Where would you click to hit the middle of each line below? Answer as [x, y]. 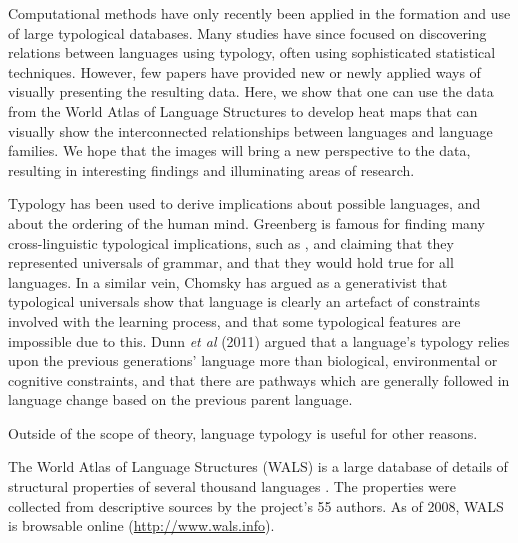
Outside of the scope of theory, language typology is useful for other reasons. [243, 432]
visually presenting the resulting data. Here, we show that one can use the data [251, 91]
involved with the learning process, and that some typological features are [234, 320]
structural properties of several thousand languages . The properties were [232, 486]
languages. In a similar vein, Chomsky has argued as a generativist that [228, 281]
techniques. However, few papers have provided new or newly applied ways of [244, 71]
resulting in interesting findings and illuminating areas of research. [211, 169]
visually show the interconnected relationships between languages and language [250, 130]
